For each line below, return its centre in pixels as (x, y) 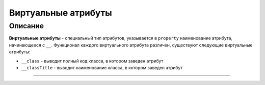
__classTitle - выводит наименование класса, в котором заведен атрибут (102, 67)
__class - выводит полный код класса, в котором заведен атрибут (93, 61)
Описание (26, 26)
